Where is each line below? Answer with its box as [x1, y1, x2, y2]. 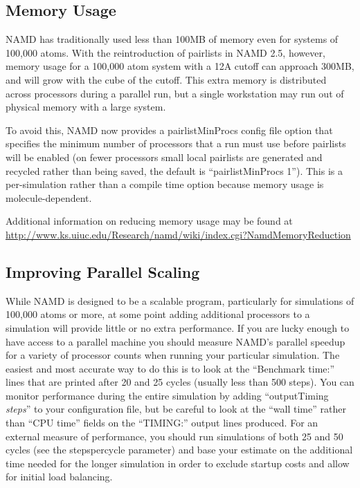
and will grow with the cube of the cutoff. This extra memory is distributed [6, 72, 327, 86]
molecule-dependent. [6, 190, 92, 205]
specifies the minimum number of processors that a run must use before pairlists [6, 136, 346, 151]
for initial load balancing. [6, 469, 113, 484]
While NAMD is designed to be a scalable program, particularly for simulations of [6, 293, 354, 308]
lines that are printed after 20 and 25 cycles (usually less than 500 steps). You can [6, 375, 354, 389]
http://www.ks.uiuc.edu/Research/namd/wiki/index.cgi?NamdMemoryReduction [6, 227, 351, 241]
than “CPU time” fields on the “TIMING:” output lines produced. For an [6, 415, 318, 430]
